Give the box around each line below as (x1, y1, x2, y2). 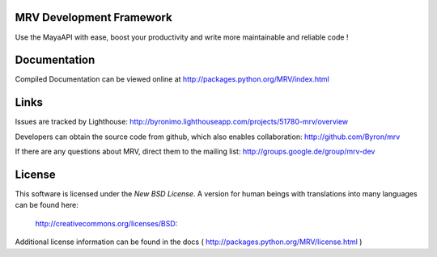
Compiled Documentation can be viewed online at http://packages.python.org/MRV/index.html (15, 74, 329, 84)
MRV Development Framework (15, 11, 173, 24)
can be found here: (15, 200, 78, 210)
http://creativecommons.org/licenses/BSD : (35, 218, 178, 228)
